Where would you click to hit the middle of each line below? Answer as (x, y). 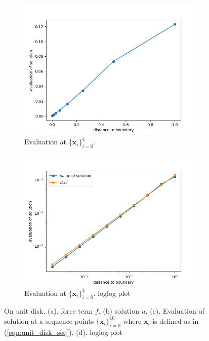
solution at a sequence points (49, 320)
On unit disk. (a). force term (49, 311)
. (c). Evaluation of (175, 311)
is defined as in (176, 320)
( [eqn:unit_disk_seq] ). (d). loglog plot (63, 332)
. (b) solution (119, 311)
